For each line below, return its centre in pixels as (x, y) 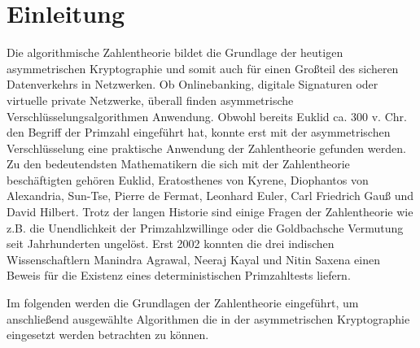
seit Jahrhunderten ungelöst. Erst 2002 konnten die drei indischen (171, 244)
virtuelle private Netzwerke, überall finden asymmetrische (150, 100)
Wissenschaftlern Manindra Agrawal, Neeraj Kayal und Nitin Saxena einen (193, 259)
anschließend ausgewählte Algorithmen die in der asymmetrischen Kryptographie (208, 318)
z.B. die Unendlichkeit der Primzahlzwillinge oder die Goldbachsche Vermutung (205, 227)
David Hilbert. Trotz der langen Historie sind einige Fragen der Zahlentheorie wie (210, 212)
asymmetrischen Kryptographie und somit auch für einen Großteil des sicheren (203, 68)
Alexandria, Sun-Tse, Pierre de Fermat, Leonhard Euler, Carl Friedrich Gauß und (210, 196)
